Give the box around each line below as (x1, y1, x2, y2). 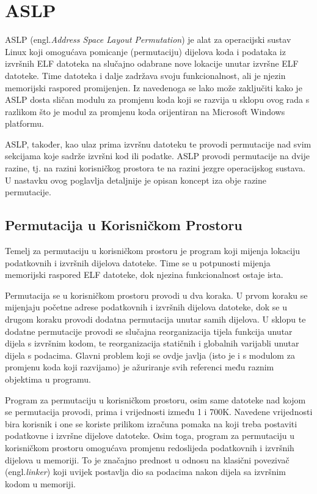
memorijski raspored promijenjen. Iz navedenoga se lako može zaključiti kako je (5, 81, 302, 94)
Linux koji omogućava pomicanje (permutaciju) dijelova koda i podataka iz (5, 45, 286, 58)
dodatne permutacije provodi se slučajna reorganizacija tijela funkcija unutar (5, 324, 293, 337)
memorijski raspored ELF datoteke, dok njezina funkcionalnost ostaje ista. (5, 268, 283, 281)
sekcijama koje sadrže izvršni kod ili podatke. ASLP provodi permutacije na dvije (5, 149, 310, 162)
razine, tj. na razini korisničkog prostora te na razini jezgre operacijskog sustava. (5, 162, 305, 174)
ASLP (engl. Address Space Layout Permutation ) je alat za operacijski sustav (5, 33, 291, 46)
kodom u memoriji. (5, 477, 76, 490)
